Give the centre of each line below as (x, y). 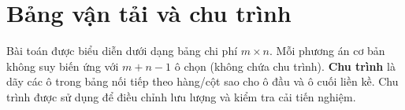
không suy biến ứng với (63, 66)
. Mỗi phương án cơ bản (327, 51)
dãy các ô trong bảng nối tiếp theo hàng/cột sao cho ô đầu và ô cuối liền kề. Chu (202, 81)
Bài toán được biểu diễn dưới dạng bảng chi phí (122, 51)
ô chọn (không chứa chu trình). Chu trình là (285, 66)
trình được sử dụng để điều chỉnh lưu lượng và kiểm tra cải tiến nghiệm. (181, 96)
